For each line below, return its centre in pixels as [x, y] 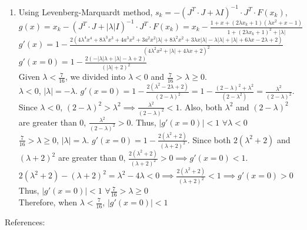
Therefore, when [48, 202]
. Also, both [201, 106]
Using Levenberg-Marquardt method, [86, 11]
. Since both [209, 139]
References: [25, 221]
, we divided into [95, 77]
